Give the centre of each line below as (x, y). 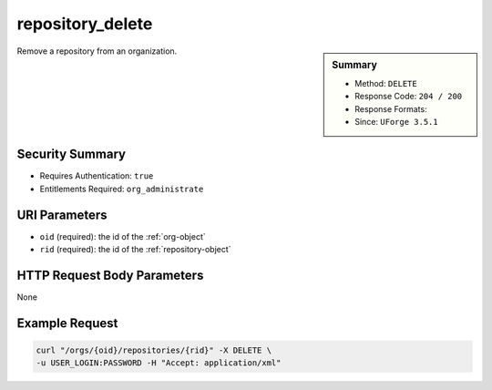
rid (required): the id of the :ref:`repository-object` (135, 250)
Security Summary (72, 154)
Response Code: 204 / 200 (409, 97)
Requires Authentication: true (97, 176)
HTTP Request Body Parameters (110, 275)
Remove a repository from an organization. (97, 51)
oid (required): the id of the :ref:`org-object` (123, 236)
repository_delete (85, 24)
